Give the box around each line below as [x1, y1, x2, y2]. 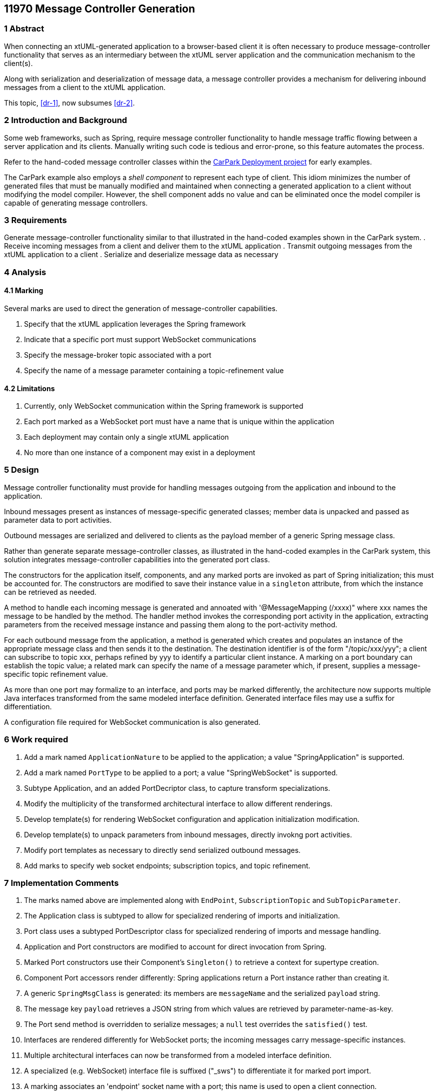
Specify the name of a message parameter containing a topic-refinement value [24, 366, 284, 375]
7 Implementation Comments [4, 877, 119, 888]
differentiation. [4, 702, 52, 711]
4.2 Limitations [4, 384, 55, 393]
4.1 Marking [4, 286, 43, 295]
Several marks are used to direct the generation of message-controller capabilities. [4, 304, 277, 313]
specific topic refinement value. [4, 669, 108, 678]
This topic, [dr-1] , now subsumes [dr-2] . [4, 98, 135, 107]
